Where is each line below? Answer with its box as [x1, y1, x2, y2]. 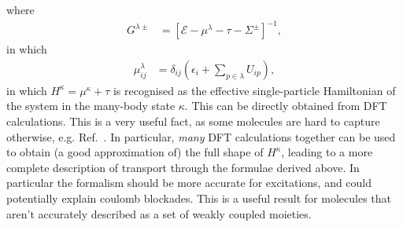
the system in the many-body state [6, 97, 176, 114]
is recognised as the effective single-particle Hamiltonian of [113, 82, 396, 98]
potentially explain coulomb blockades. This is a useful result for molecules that [6, 189, 391, 206]
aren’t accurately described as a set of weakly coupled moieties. [6, 205, 312, 222]
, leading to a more [281, 144, 373, 160]
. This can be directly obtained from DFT [184, 97, 387, 114]
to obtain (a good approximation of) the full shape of [6, 144, 264, 160]
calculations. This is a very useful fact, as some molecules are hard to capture [6, 112, 380, 129]
